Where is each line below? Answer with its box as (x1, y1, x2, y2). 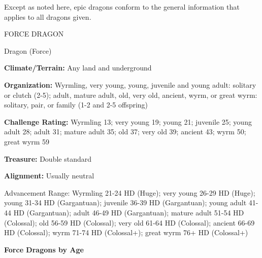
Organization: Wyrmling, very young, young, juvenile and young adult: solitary (4, 79, 256, 90)
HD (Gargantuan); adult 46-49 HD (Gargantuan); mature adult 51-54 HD (13, 207, 244, 217)
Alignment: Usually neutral (4, 170, 94, 181)
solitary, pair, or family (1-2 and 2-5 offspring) (4, 99, 148, 110)
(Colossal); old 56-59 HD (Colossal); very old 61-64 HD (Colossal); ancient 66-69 (4, 217, 255, 228)
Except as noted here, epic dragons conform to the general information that (4, 2, 240, 12)
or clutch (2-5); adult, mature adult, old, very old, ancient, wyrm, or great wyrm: (4, 89, 257, 100)
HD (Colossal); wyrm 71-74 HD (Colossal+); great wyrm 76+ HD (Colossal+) (4, 227, 248, 238)
